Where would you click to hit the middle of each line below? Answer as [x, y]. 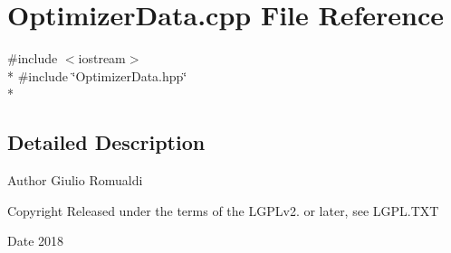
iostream [102, 58]
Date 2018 [36, 241]
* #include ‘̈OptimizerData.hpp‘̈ [97, 75]
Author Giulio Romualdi [75, 180]
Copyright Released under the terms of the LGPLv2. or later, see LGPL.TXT [223, 210]
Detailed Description [106, 142]
